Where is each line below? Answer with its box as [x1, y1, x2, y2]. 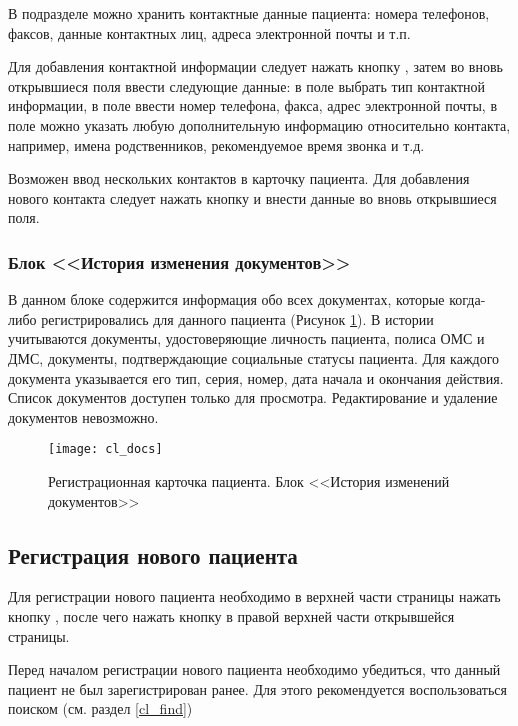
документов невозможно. [8, 406, 159, 427]
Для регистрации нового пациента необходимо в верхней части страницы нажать [8, 586, 501, 607]
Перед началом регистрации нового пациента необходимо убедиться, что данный [8, 659, 501, 680]
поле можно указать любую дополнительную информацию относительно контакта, [8, 114, 511, 135]
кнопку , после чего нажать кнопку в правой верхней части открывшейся [8, 605, 455, 626]
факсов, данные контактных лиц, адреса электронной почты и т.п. [8, 22, 411, 43]
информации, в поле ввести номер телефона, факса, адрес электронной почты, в [8, 95, 498, 116]
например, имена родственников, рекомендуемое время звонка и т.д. [8, 134, 425, 155]
